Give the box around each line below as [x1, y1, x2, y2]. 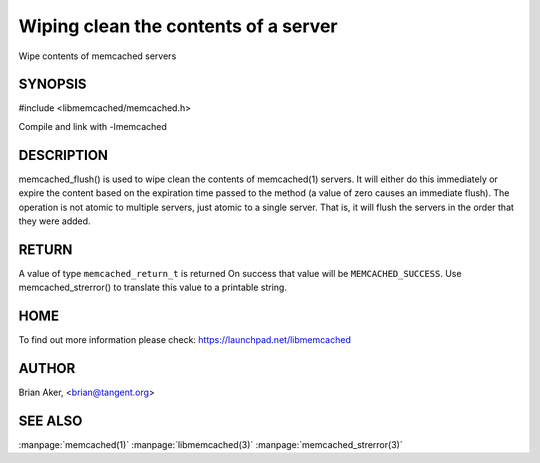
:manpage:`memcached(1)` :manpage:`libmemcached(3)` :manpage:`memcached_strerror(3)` [18, 438, 404, 450]
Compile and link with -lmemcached [18, 120, 167, 132]
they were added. [18, 215, 91, 227]
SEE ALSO [18, 412, 83, 429]
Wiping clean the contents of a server [18, 15, 338, 37]
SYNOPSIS [18, 76, 87, 93]
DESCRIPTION [18, 146, 109, 164]
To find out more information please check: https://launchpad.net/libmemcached [18, 334, 352, 346]
